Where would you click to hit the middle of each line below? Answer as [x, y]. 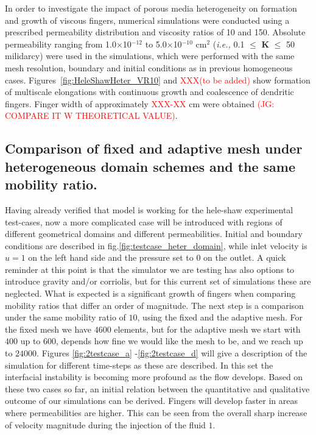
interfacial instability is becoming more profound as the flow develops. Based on [154, 377]
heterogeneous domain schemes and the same [150, 166]
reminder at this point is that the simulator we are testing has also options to [150, 269]
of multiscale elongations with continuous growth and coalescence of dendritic [149, 92]
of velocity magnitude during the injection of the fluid [105, 424]
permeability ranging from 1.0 [61, 44]
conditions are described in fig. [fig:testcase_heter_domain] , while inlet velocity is [156, 245]
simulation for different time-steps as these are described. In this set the [139, 365]
